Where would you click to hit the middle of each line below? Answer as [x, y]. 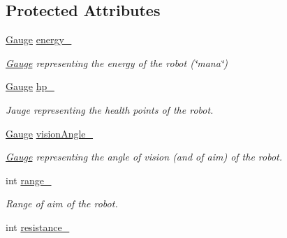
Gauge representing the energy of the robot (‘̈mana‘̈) [117, 62]
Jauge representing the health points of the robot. [110, 109]
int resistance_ [38, 226]
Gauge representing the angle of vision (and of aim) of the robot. [144, 157]
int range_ [29, 180]
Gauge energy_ [39, 39]
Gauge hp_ [30, 86]
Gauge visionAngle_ [50, 133]
